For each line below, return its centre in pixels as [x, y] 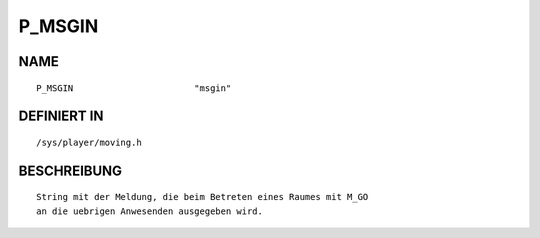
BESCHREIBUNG [70, 170]
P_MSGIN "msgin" [134, 88]
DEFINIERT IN [61, 116]
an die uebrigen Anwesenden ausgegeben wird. [150, 211]
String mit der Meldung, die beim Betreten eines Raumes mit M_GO [202, 197]
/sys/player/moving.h [89, 142]
